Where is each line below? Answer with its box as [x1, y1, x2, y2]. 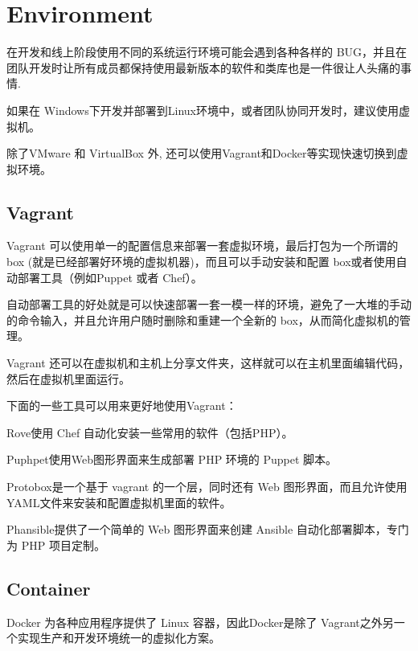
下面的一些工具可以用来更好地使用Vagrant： [6, 397, 237, 414]
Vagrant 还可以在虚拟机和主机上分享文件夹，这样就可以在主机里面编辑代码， [6, 354, 410, 371]
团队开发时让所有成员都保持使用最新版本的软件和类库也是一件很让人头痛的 [6, 59, 400, 76]
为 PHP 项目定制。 [6, 536, 105, 553]
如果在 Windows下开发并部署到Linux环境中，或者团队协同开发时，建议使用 [6, 101, 399, 118]
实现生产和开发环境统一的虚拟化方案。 [17, 629, 220, 646]
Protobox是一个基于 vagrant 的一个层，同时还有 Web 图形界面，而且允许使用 [6, 478, 408, 495]
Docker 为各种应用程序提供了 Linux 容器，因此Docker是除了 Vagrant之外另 [6, 613, 394, 630]
